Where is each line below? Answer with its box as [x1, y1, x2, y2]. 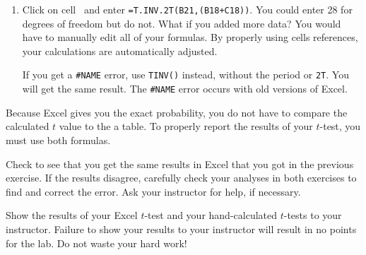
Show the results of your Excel [6, 208, 138, 223]
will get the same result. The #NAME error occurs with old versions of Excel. [22, 81, 348, 96]
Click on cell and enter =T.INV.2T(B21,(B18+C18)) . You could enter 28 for [22, 2, 353, 16]
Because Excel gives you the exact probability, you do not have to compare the [6, 105, 348, 119]
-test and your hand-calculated [144, 208, 278, 223]
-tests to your [283, 208, 342, 223]
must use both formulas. [6, 132, 111, 147]
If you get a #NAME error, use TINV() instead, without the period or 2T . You [22, 67, 349, 82]
